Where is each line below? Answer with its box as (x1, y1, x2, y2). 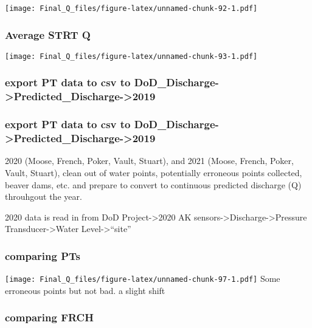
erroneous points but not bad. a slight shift (5, 284, 165, 296)
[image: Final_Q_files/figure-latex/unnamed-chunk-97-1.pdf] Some (5, 272, 280, 285)
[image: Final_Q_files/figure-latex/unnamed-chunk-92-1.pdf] (5, 4, 258, 13)
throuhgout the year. (5, 190, 82, 203)
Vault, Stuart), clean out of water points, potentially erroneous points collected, (5, 166, 302, 179)
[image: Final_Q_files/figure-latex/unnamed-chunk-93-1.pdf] (5, 52, 258, 61)
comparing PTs (5, 248, 80, 263)
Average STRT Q (5, 27, 91, 42)
